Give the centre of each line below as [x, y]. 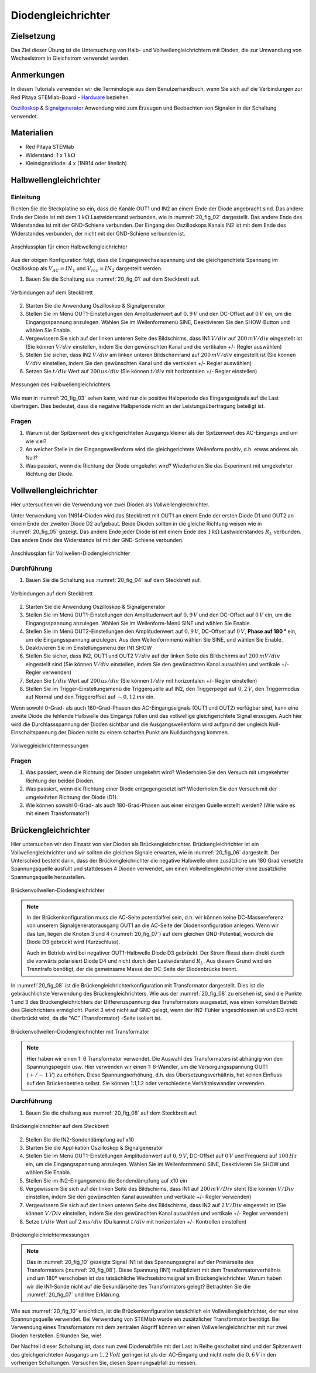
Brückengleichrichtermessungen [50, 1235]
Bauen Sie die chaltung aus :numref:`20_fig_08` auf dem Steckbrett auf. [111, 1113]
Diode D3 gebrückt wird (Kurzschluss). [73, 942]
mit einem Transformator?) [58, 813]
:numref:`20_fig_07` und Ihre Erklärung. [74, 1294]
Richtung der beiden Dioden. [60, 781]
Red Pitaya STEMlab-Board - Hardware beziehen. [71, 97]
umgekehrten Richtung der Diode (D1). [72, 797]
